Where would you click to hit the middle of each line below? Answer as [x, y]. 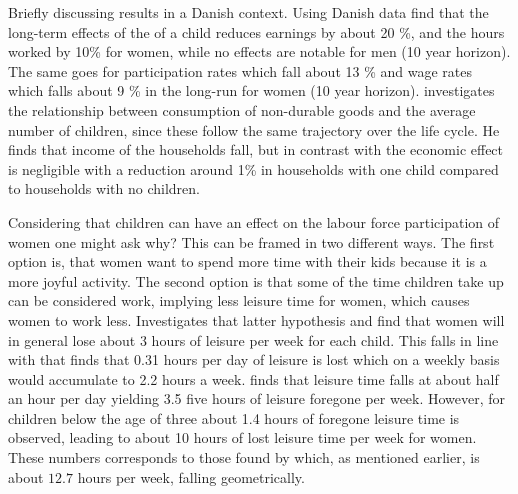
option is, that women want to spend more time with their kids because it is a [247, 261]
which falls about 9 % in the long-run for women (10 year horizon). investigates [251, 90]
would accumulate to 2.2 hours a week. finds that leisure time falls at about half [253, 378]
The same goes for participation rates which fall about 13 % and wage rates [240, 70]
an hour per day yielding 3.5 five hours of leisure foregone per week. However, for [257, 398]
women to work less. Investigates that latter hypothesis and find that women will [256, 319]
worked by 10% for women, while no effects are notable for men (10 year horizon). [259, 51]
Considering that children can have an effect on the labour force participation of [254, 221]
